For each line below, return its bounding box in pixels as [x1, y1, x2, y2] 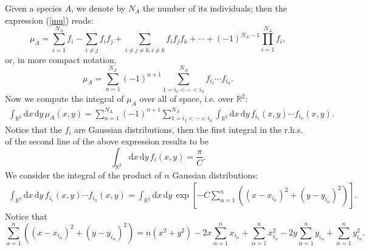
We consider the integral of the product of [5, 168, 162, 181]
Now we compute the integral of [5, 92, 124, 105]
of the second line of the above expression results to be [5, 135, 209, 147]
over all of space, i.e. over [139, 92, 234, 105]
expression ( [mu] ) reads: [5, 13, 94, 26]
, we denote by [71, 2, 126, 14]
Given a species [5, 2, 62, 14]
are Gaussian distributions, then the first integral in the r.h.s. [74, 123, 303, 135]
